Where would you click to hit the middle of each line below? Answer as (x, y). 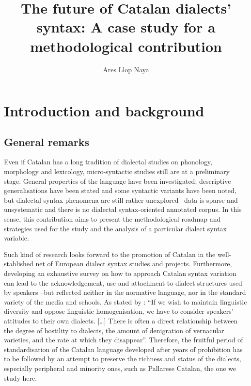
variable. (16, 238)
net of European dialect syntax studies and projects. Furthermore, (134, 264)
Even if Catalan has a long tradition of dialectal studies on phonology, (108, 162)
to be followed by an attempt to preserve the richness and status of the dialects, (123, 359)
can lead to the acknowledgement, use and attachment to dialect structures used (123, 282)
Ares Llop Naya (126, 69)
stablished (19, 264)
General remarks (47, 141)
